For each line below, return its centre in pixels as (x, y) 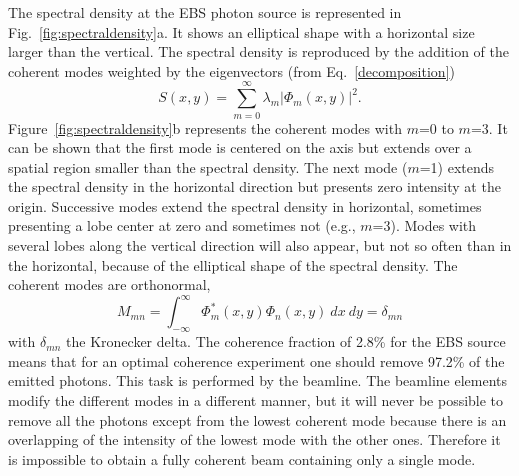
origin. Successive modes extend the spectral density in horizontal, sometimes (245, 205)
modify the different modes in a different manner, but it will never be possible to (256, 399)
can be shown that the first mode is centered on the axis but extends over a (240, 147)
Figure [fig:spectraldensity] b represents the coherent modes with (205, 127)
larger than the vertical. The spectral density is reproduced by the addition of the (258, 51)
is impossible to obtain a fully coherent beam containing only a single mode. (242, 458)
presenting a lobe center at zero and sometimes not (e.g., (182, 225)
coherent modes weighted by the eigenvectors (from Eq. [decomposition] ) (231, 70)
